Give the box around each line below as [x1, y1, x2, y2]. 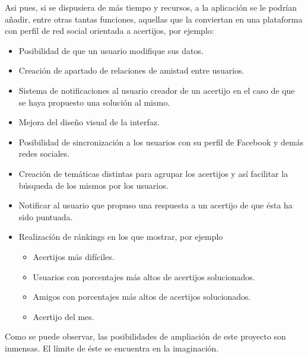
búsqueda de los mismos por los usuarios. [18, 179, 169, 191]
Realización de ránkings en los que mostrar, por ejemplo [18, 230, 223, 243]
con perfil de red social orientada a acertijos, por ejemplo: [5, 24, 214, 37]
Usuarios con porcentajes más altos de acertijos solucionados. [33, 270, 255, 283]
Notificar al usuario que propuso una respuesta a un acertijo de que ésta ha [18, 199, 293, 211]
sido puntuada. [18, 210, 73, 223]
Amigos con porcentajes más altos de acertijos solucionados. [33, 290, 251, 303]
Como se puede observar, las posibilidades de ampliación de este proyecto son [5, 330, 286, 343]
